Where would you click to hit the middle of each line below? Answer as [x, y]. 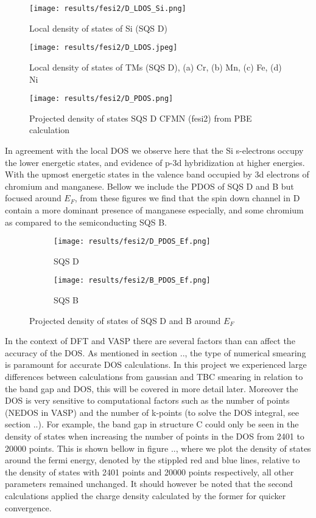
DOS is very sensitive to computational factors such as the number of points [147, 400]
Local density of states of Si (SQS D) [98, 28]
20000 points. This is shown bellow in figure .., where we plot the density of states [158, 448]
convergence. [28, 507]
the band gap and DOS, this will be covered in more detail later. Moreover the [152, 388]
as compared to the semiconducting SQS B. [86, 222]
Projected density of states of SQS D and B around [125, 320]
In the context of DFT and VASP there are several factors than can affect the [150, 341]
